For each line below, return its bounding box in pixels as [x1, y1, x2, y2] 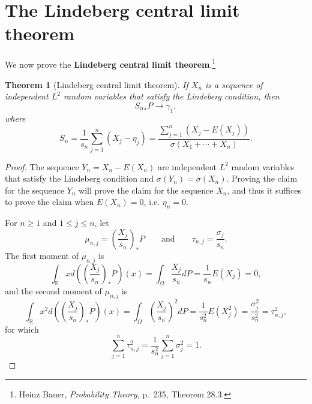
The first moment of [5, 249, 79, 261]
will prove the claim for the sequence [79, 183, 214, 196]
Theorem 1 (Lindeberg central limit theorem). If [5, 78, 188, 91]
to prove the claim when [5, 195, 94, 208]
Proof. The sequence [5, 160, 79, 173]
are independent [157, 160, 217, 173]
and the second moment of [5, 285, 102, 297]
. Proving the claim [226, 172, 298, 185]
